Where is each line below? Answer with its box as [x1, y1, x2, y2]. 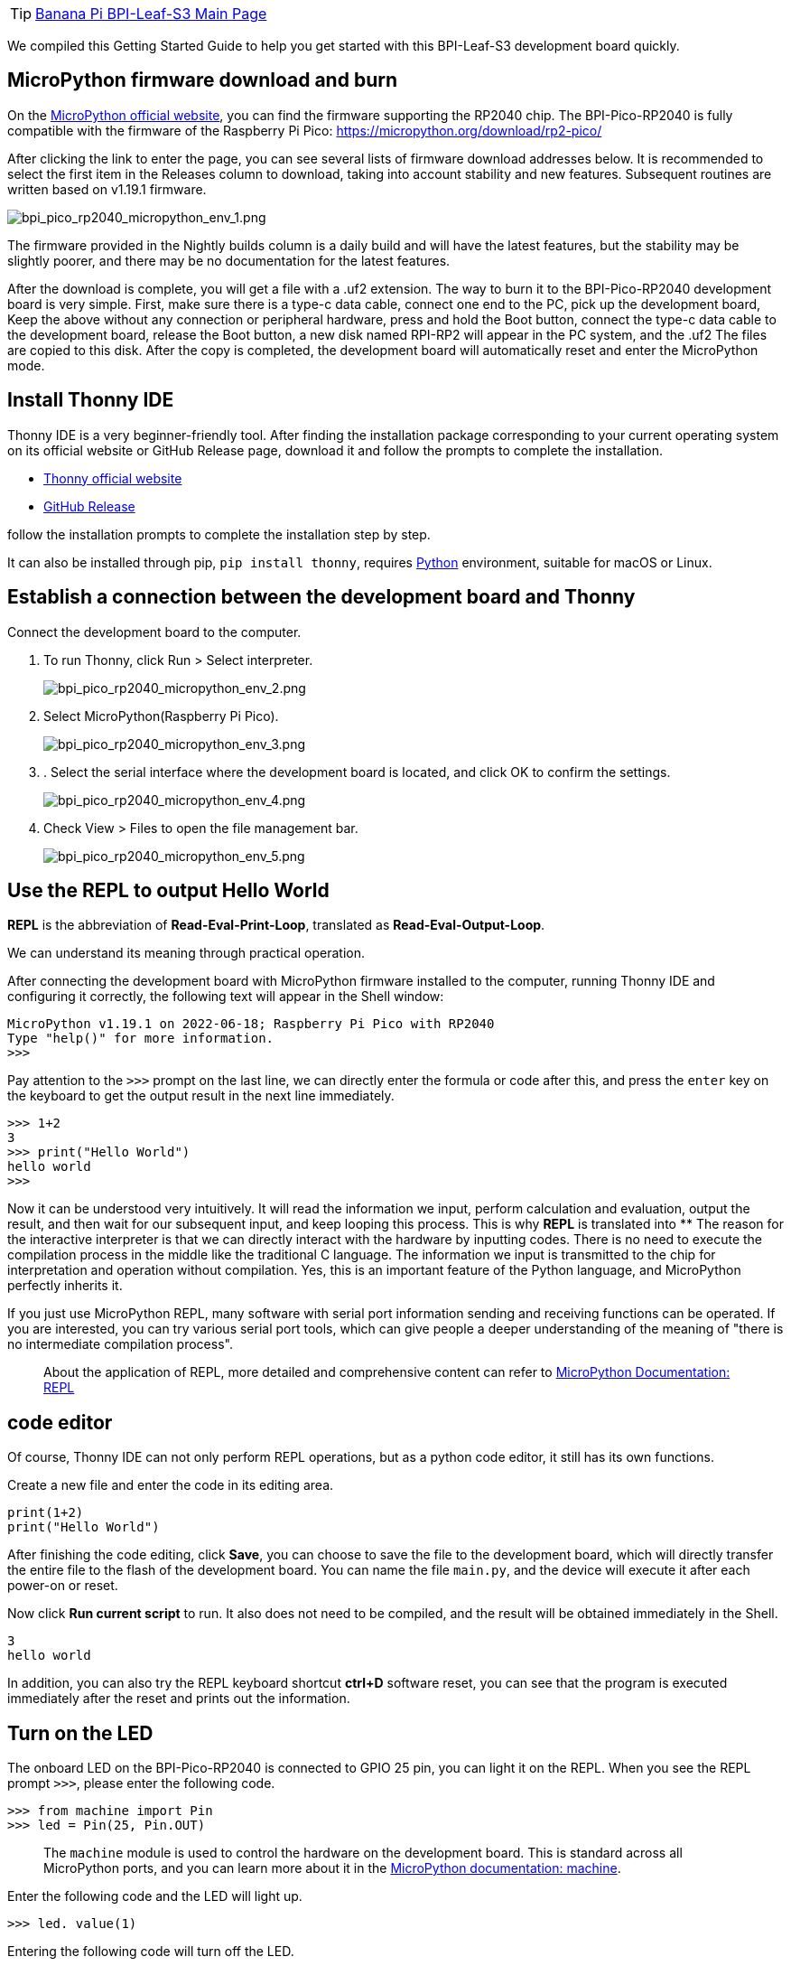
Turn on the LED [7, 1721, 154, 1745]
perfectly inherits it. [7, 1278, 123, 1294]
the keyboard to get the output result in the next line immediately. [7, 1088, 395, 1104]
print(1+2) [7, 1505, 84, 1521]
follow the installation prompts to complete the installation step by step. [7, 526, 431, 542]
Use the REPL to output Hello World [7, 878, 330, 902]
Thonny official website [43, 470, 182, 486]
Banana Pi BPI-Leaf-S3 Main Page [35, 5, 267, 23]
